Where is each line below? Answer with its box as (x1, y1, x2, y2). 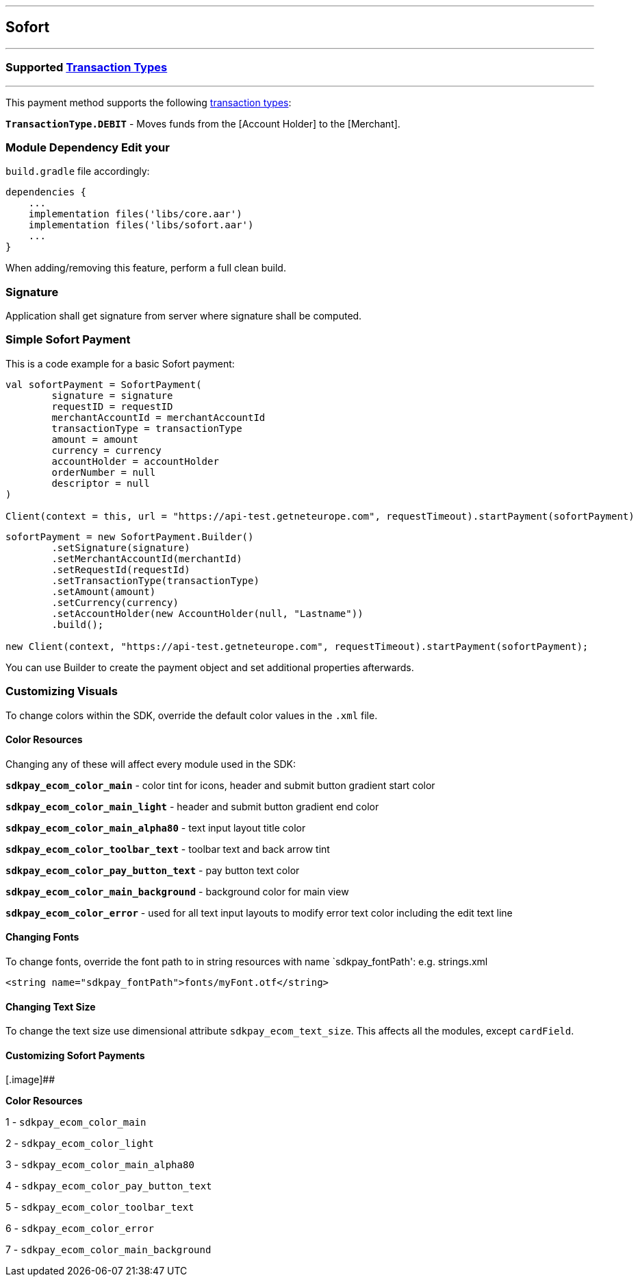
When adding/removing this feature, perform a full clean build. (5, 262, 286, 274)
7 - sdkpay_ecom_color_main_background (5, 1244, 212, 1256)
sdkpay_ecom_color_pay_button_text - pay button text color (5, 864, 300, 876)
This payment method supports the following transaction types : (5, 96, 292, 108)
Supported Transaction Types (5, 60, 168, 75)
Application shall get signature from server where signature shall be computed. (5, 310, 362, 322)
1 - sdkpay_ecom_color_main (5, 1116, 146, 1128)
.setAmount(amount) (51, 585, 156, 597)
